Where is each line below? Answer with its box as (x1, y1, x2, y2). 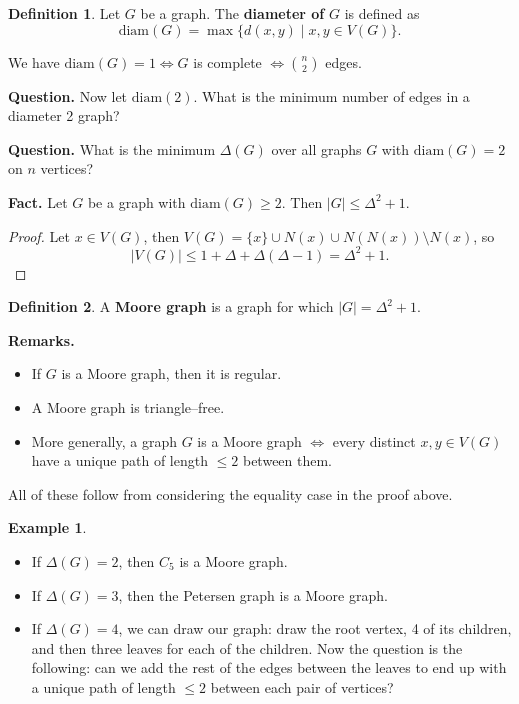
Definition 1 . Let (8, 3, 121, 23)
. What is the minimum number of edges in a (193, 85, 470, 106)
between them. (242, 450, 333, 471)
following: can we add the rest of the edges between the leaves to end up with (31, 657, 507, 678)
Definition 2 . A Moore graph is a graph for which (8, 296, 334, 317)
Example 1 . (8, 517, 87, 538)
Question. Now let (8, 85, 128, 106)
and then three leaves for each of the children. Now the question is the (31, 637, 463, 658)
